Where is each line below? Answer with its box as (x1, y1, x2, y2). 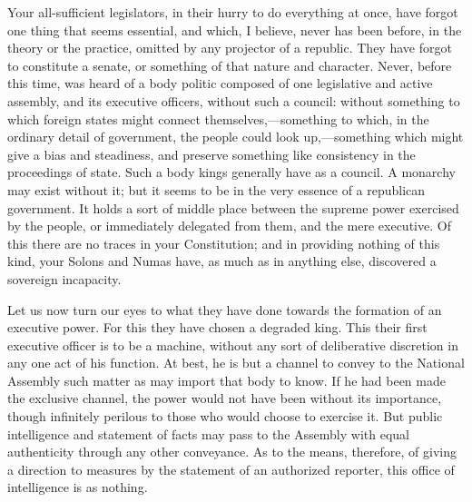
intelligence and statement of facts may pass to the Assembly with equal (7, 424, 409, 443)
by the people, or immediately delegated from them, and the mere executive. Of (7, 216, 451, 235)
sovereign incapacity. (7, 269, 122, 288)
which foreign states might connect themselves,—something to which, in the (7, 109, 429, 128)
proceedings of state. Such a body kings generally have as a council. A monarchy (7, 162, 456, 182)
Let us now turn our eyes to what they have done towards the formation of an (7, 300, 442, 319)
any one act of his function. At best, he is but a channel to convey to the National (7, 353, 465, 372)
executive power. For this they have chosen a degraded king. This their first (7, 318, 428, 337)
